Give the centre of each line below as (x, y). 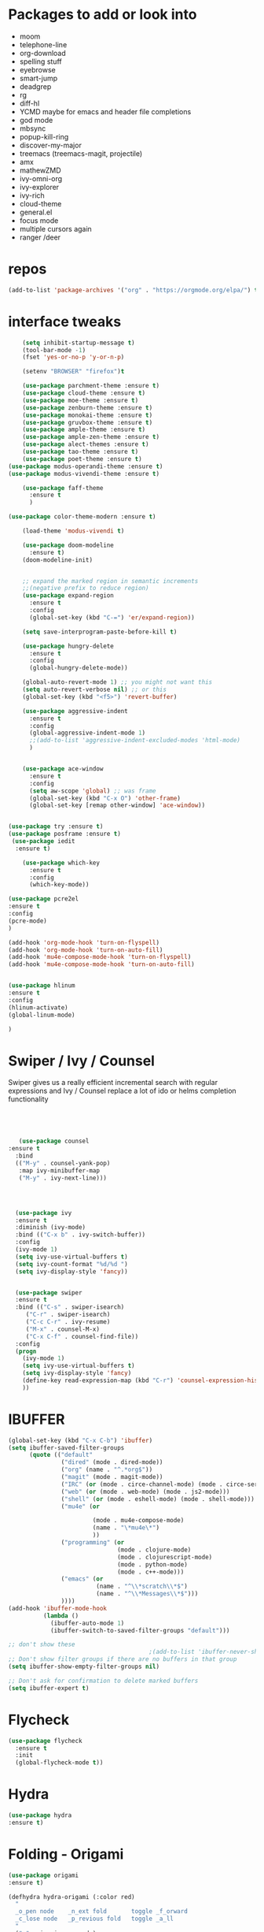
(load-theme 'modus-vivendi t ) (73, 531)
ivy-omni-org (41, 178)
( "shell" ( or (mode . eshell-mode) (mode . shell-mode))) (158, 1499)
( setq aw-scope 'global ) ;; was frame (92, 791)
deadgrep (35, 86)
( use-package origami (44, 1875)
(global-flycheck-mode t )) (59, 1763)
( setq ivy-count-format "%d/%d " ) (71, 1264)
